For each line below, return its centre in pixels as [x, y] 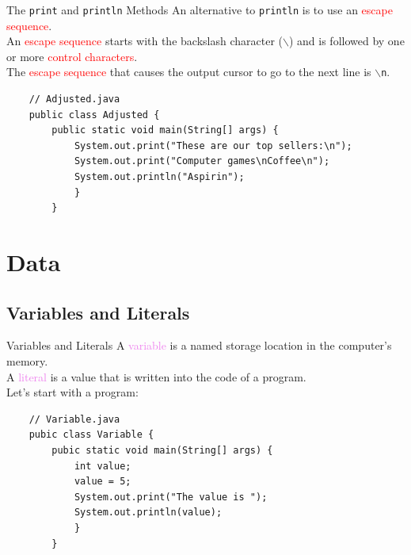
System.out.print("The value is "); [171, 497]
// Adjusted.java [74, 100]
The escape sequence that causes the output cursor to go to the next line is [189, 72]
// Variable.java [74, 419]
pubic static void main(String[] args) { [162, 450]
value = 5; [103, 482]
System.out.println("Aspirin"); [159, 177]
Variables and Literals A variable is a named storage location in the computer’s [199, 345]
